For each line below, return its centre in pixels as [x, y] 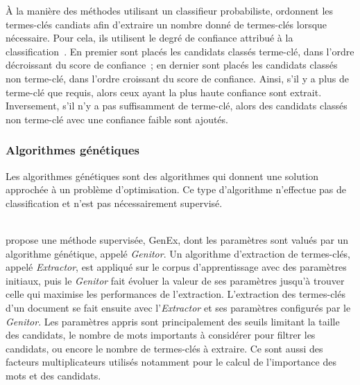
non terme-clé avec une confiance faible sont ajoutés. [117, 119]
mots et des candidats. [53, 375]
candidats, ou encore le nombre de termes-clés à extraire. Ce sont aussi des [164, 348]
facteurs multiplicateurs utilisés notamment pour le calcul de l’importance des [171, 362]
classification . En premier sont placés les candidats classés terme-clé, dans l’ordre [180, 51]
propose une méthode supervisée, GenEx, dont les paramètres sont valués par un [177, 239]
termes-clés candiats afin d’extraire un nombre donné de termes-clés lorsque [166, 24]
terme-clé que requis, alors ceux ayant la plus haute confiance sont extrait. [164, 92]
